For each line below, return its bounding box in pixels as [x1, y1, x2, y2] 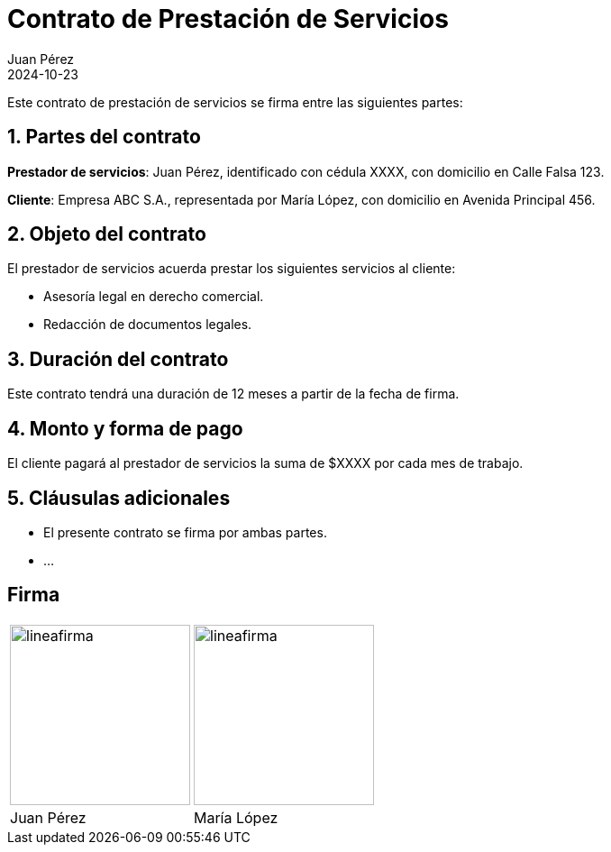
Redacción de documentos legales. [43, 316, 252, 333]
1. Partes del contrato [7, 125, 201, 149]
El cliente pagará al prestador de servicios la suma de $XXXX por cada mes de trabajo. [7, 455, 524, 472]
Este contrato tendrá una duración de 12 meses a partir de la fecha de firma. [7, 386, 460, 402]
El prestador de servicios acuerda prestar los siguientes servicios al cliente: [7, 261, 456, 277]
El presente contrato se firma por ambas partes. [43, 524, 327, 540]
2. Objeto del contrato [7, 223, 206, 246]
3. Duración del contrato [7, 347, 229, 371]
